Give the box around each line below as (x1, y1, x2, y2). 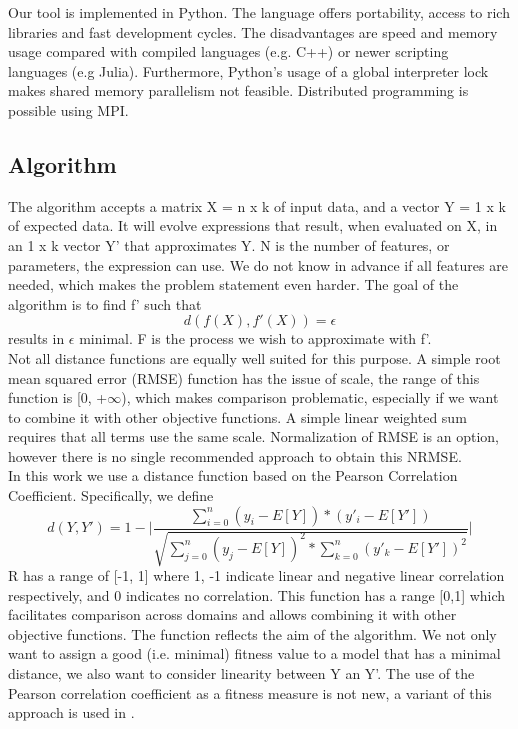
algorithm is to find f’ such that (8, 293, 202, 314)
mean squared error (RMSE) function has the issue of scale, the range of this (8, 367, 480, 388)
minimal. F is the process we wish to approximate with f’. (79, 328, 432, 349)
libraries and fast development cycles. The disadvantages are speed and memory (8, 21, 498, 42)
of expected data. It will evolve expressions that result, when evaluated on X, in (8, 215, 498, 236)
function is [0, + (8, 387, 108, 408)
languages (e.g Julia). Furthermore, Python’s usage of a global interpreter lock (8, 60, 489, 81)
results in (8, 328, 65, 349)
